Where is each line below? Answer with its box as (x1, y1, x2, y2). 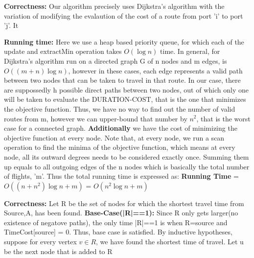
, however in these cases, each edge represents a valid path (68, 65, 243, 75)
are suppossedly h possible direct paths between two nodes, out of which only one (4, 84, 249, 94)
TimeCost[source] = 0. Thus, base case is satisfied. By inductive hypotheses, (4, 227, 232, 237)
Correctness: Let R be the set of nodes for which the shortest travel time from (4, 198, 244, 208)
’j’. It (4, 20, 19, 30)
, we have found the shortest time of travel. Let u (96, 236, 244, 247)
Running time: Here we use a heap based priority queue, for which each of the (4, 36, 244, 47)
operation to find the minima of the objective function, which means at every (4, 142, 235, 152)
